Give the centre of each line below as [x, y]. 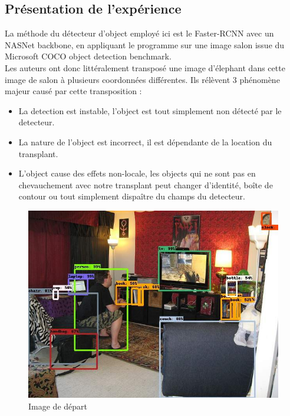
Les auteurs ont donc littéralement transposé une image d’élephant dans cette [145, 67]
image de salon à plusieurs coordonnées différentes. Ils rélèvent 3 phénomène [142, 79]
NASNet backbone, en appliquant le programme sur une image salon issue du [145, 44]
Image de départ [58, 406]
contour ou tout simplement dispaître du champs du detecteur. [132, 196]
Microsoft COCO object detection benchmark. [88, 56]
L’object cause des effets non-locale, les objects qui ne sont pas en [137, 173]
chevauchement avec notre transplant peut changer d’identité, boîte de [146, 184]
